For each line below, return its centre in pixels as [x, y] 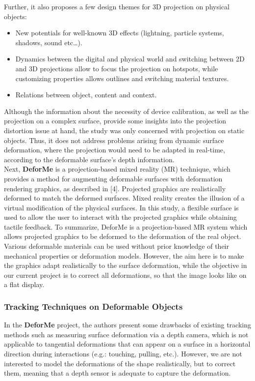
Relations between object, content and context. [86, 95]
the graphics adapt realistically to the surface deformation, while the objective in [126, 265]
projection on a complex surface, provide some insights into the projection [115, 121]
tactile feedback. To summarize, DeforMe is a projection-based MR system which [126, 226]
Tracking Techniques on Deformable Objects [93, 306]
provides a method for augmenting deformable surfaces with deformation [113, 178]
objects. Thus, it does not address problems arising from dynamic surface [114, 140]
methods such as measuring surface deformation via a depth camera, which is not [126, 334]
